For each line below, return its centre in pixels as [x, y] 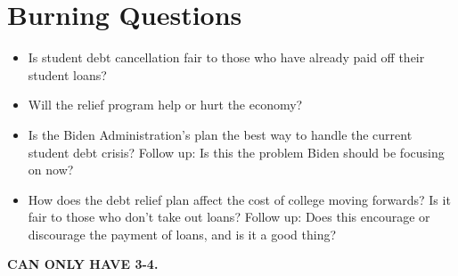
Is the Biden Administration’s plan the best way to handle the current [220, 134]
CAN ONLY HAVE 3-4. [83, 264]
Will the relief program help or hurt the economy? [165, 105]
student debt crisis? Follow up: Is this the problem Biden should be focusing [236, 152]
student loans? [67, 74]
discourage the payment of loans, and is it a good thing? [182, 234]
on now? [51, 170]
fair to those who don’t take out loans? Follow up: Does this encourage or [229, 217]
